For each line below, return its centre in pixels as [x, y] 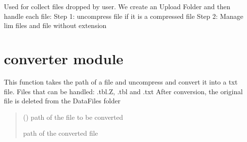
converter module [64, 58]
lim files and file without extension [55, 25]
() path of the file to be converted [73, 117]
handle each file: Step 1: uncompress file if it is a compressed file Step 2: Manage [124, 16]
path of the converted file [60, 133]
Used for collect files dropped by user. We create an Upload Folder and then [117, 6]
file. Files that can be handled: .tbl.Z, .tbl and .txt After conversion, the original [123, 91]
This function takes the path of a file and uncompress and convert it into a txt [121, 81]
